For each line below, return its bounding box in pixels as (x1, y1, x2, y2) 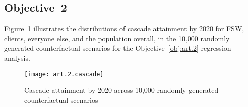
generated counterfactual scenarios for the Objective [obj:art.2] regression (4, 43, 231, 53)
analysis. (4, 52, 30, 63)
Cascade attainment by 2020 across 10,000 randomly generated (24, 85, 219, 95)
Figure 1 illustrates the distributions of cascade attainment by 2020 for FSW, (4, 23, 244, 34)
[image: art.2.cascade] (24, 70, 104, 78)
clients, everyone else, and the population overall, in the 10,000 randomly (4, 33, 230, 43)
